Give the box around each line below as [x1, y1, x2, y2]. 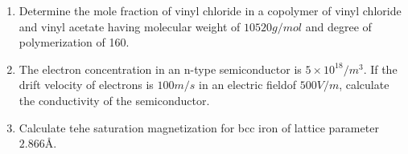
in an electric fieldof [199, 76, 297, 93]
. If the [363, 60, 398, 77]
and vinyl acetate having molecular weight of [19, 18, 241, 34]
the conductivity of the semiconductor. [19, 91, 210, 108]
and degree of [305, 18, 372, 34]
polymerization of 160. [19, 34, 130, 51]
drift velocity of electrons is [19, 76, 154, 93]
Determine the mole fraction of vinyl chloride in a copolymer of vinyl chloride [19, 2, 402, 18]
